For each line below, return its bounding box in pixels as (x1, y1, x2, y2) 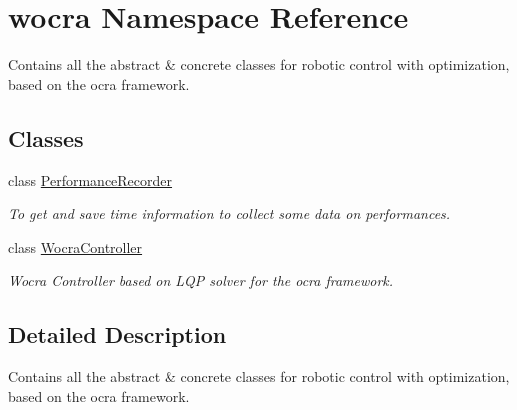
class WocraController (8, 236, 143, 257)
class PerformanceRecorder (8, 169, 173, 190)
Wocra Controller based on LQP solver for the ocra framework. (8, 270, 394, 291)
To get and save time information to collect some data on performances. (8, 203, 451, 224)
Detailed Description (8, 319, 227, 350)
